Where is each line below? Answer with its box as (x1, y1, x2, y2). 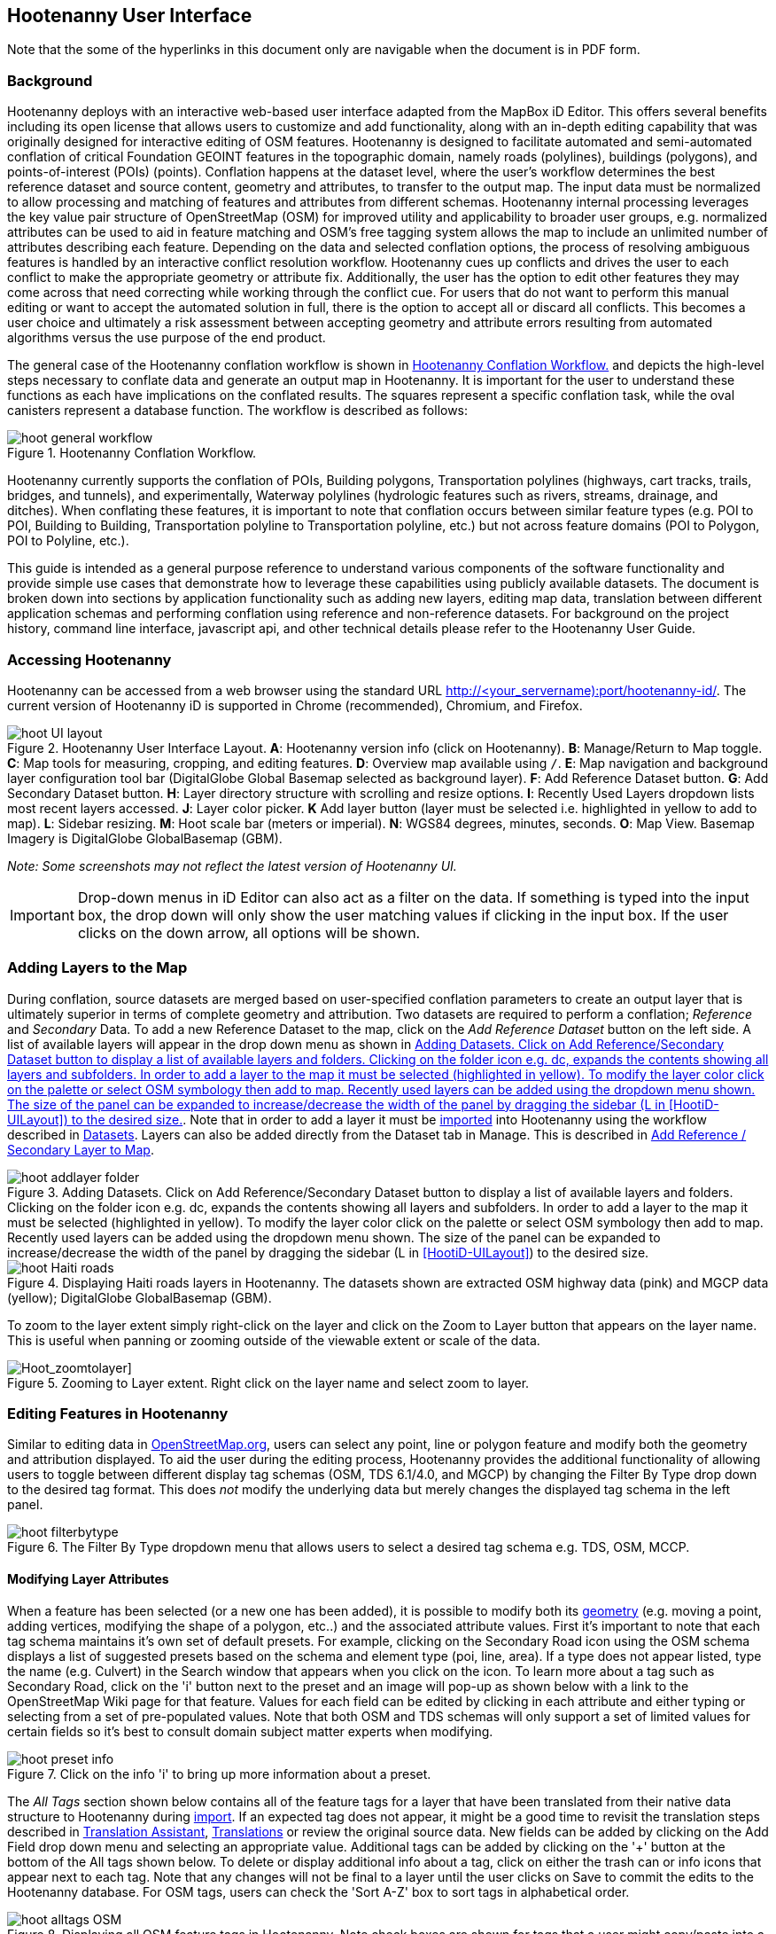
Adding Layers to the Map (7, 959, 188, 977)
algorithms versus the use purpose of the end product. (7, 330, 326, 346)
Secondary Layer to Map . (7, 1141, 154, 1157)
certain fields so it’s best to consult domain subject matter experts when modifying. (7, 1723, 493, 1739)
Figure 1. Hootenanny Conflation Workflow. (7, 445, 257, 461)
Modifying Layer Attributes (7, 1571, 169, 1587)
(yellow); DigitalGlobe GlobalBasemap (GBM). (7, 1289, 272, 1305)
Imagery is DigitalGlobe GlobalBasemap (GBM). (7, 830, 283, 846)
